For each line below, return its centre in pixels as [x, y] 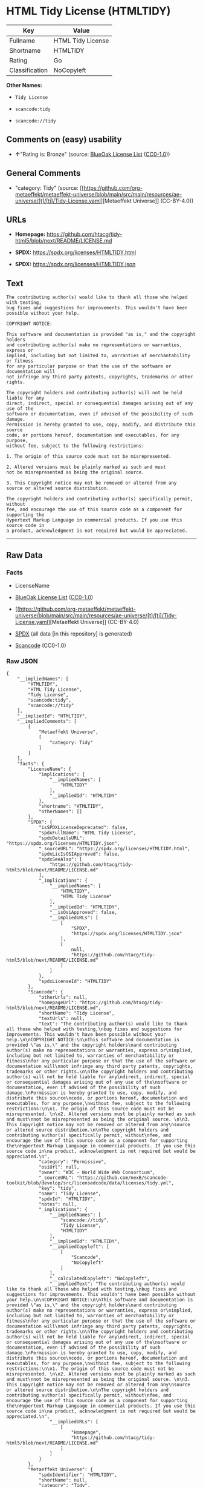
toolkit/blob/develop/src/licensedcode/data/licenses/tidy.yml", [90, 1183]
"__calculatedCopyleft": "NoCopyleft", [99, 1279]
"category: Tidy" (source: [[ [49, 188]
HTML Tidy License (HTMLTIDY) [89, 11]
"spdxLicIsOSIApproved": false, [79, 854]
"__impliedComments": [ [47, 722]
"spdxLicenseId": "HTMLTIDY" [75, 982]
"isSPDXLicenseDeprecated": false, [83, 828]
